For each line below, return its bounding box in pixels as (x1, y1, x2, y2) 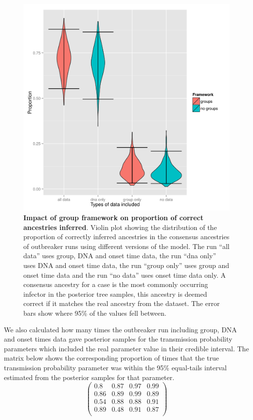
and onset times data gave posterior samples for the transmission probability (4, 334, 233, 344)
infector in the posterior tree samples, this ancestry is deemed (23, 288, 207, 299)
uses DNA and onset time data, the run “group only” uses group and (23, 260, 230, 270)
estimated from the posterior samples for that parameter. (4, 372, 175, 382)
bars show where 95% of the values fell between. (23, 307, 166, 318)
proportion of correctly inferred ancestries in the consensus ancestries (23, 231, 230, 242)
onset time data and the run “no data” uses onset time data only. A (23, 269, 226, 280)
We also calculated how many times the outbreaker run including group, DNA (4, 324, 237, 334)
